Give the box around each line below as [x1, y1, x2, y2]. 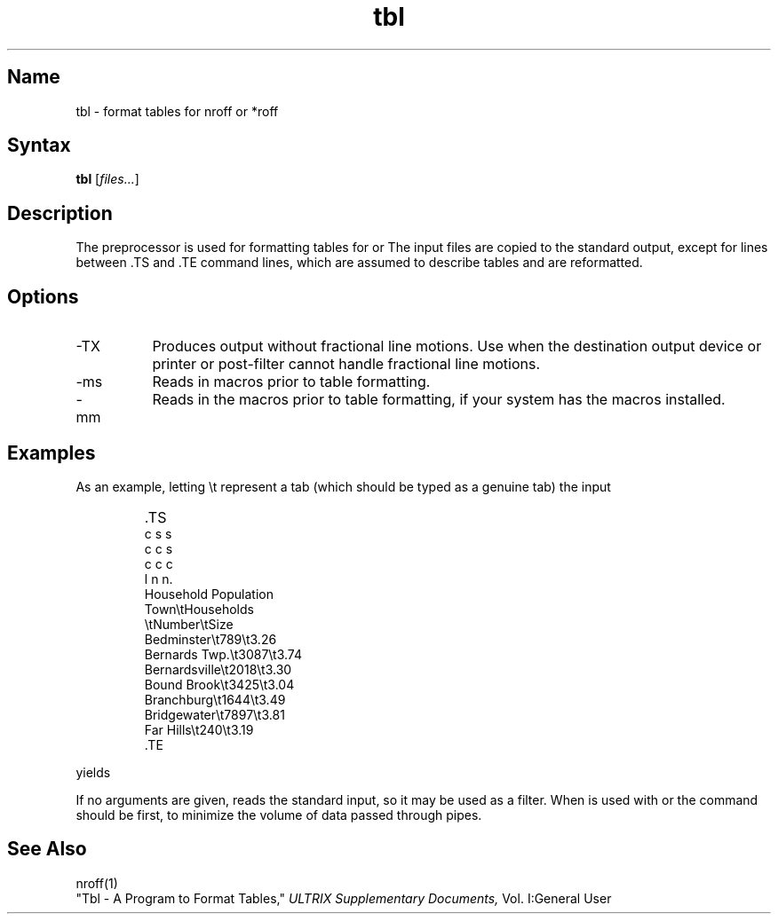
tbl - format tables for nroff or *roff [75, 103, 279, 119]
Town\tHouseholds [144, 601, 254, 617]
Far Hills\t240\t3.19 [144, 721, 254, 737]
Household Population [144, 586, 274, 602]
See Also [7, 838, 87, 861]
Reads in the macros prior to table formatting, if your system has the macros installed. [152, 390, 726, 409]
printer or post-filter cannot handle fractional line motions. [152, 355, 541, 374]
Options [7, 285, 79, 308]
